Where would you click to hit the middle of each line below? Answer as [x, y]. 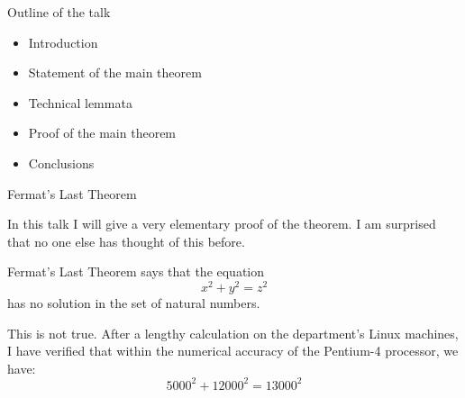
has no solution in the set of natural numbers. [134, 303]
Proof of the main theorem [102, 133]
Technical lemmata [80, 102]
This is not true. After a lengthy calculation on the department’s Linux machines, [233, 333]
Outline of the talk [59, 12]
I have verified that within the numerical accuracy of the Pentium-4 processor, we [233, 351]
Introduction [63, 42]
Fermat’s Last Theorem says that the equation [136, 271]
